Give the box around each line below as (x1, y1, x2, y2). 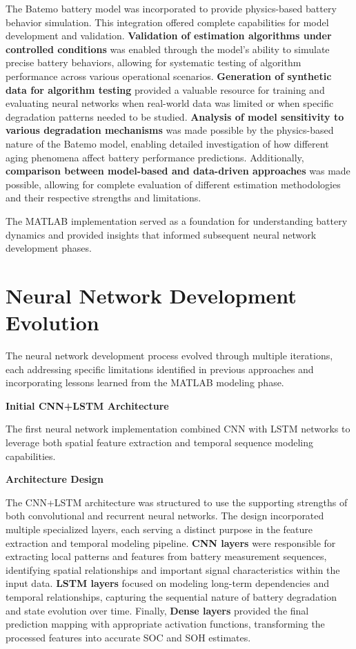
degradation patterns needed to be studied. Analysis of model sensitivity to (6, 109, 344, 123)
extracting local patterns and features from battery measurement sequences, (6, 549, 327, 563)
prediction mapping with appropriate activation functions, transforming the (6, 617, 325, 631)
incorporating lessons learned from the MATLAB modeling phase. (6, 375, 284, 390)
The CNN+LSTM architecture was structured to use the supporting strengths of (6, 495, 348, 509)
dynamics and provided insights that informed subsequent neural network (6, 227, 317, 241)
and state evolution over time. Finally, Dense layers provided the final (6, 603, 309, 617)
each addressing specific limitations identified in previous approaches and (6, 361, 314, 376)
